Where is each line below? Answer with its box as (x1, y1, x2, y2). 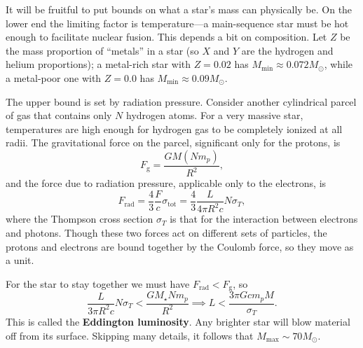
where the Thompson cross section (6, 211, 153, 226)
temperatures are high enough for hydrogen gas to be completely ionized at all (6, 121, 343, 136)
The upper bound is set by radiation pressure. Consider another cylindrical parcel (6, 94, 357, 109)
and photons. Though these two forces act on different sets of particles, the (6, 225, 327, 239)
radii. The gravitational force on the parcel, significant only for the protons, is (6, 135, 341, 150)
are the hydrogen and (241, 43, 334, 57)
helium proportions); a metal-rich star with (6, 57, 191, 71)
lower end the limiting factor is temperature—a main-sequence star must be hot (6, 15, 349, 30)
